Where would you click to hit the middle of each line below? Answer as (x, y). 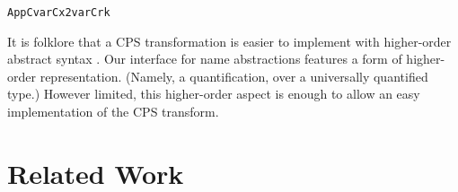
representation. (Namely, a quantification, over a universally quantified (234, 76)
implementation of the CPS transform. (113, 112)
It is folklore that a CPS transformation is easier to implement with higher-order (229, 41)
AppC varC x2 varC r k (59, 13)
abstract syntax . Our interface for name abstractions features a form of (205, 59)
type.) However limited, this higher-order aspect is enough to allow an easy (214, 94)
